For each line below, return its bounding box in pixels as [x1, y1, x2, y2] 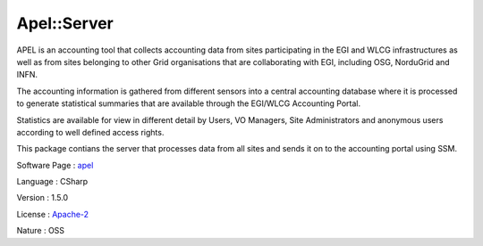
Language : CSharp [16, 176, 89, 187]
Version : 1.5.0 [16, 193, 69, 203]
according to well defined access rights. [16, 127, 165, 137]
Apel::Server [16, 13, 114, 33]
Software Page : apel [16, 160, 94, 170]
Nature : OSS [16, 225, 65, 236]
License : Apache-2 [16, 209, 89, 219]
